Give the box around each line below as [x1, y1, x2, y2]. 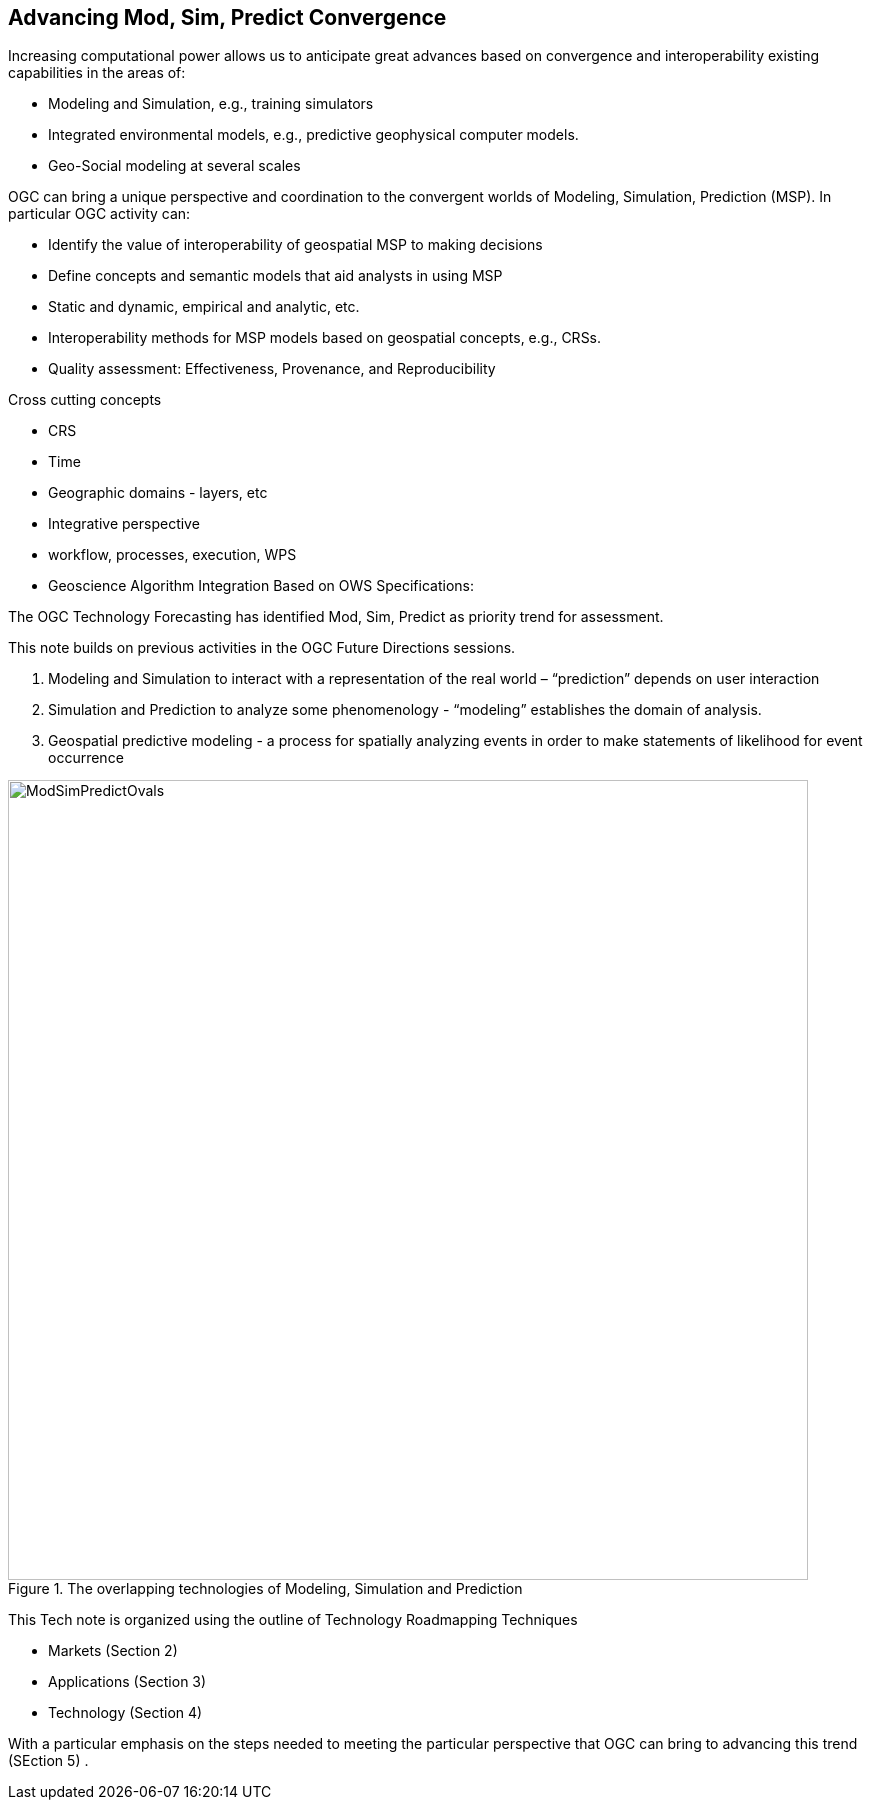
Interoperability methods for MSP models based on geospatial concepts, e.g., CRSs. [48, 329, 602, 347]
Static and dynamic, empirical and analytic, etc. [48, 298, 360, 316]
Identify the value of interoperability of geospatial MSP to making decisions [48, 236, 543, 254]
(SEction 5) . [8, 1752, 89, 1770]
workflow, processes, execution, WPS [48, 546, 297, 564]
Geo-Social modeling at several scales [48, 157, 301, 175]
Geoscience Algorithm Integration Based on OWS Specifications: [48, 577, 474, 595]
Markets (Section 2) [48, 1642, 178, 1660]
